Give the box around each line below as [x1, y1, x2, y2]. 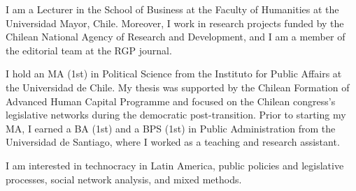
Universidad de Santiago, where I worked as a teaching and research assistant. [6, 135, 340, 149]
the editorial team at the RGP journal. [6, 43, 172, 57]
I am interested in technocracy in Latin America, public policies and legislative [6, 158, 344, 172]
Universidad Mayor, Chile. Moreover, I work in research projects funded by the [6, 15, 344, 30]
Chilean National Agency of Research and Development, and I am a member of [6, 29, 346, 44]
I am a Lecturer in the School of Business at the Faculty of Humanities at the [6, 2, 339, 16]
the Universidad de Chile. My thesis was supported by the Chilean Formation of [6, 79, 350, 94]
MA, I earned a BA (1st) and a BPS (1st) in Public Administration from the [6, 121, 336, 135]
